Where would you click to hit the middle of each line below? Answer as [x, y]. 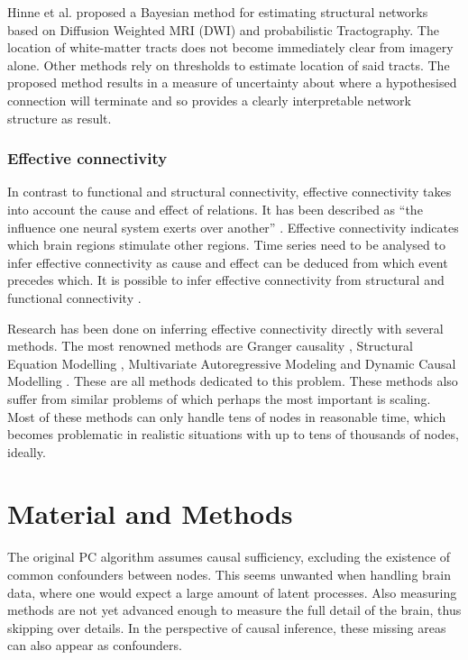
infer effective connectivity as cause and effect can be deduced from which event [228, 262]
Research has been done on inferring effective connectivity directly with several [225, 328]
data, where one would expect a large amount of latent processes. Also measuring [232, 592]
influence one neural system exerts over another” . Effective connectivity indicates [233, 227]
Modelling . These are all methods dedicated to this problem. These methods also [233, 381]
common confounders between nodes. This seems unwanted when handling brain [229, 574]
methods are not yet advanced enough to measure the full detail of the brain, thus [234, 610]
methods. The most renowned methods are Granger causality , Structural [210, 346]
